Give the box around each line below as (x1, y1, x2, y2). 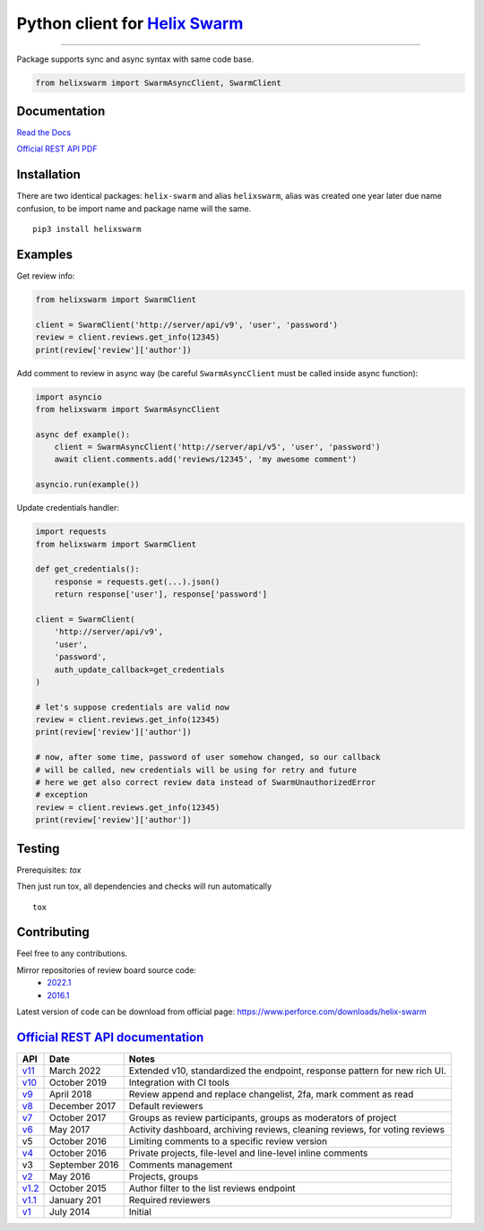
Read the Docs (16, 127, 72, 138)
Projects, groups (128, 1170, 199, 1183)
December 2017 (49, 1099, 117, 1112)
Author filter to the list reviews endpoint (128, 1182, 296, 1194)
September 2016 (49, 1158, 119, 1171)
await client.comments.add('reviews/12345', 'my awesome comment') (54, 454, 358, 465)
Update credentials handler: (16, 503, 120, 513)
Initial (128, 1205, 151, 1218)
